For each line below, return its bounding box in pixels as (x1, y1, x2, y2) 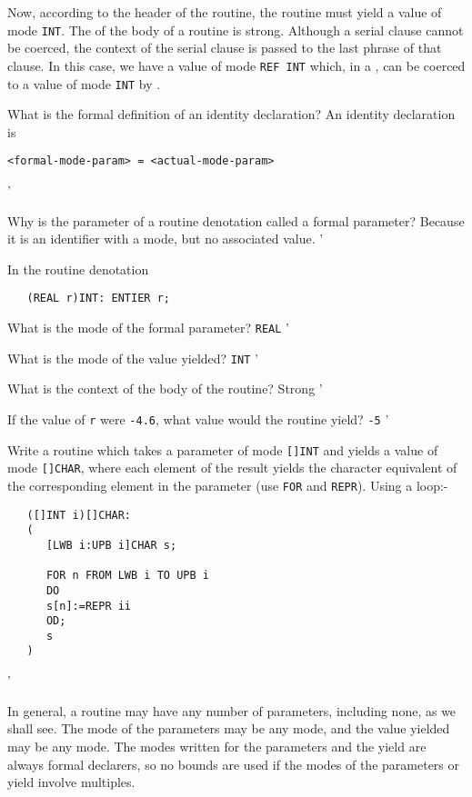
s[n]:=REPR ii (45, 599, 132, 613)
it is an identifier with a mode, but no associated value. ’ (7, 229, 324, 248)
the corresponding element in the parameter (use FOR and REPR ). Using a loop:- (7, 475, 448, 494)
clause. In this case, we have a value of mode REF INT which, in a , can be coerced (7, 55, 466, 75)
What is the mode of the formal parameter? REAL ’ (7, 318, 289, 337)
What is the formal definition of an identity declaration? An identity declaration (7, 105, 456, 124)
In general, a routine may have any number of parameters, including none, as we (7, 701, 457, 720)
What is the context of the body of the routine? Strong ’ (7, 379, 323, 398)
